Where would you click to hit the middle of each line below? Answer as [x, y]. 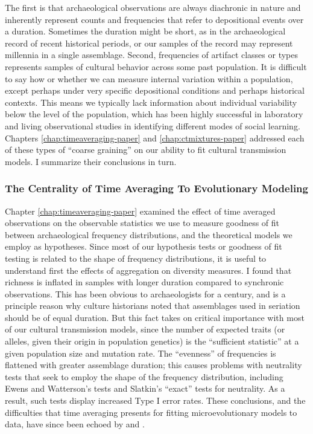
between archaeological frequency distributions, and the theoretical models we [149, 234]
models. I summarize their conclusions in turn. [91, 161]
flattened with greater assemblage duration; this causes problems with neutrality [153, 365]
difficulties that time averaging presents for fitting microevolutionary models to [151, 412]
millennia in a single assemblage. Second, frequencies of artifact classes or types [152, 55]
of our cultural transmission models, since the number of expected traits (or [145, 329]
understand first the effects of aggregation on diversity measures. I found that [148, 270]
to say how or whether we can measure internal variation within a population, [149, 78]
